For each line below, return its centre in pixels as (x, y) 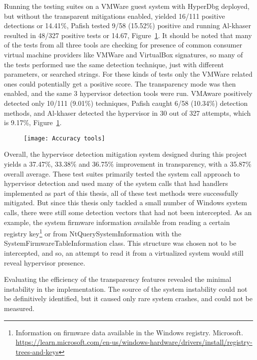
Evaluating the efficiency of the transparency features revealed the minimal (118, 279)
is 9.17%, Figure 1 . (33, 122)
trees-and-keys (37, 351)
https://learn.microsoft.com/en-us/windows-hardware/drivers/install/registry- (134, 342)
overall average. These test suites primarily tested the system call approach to (122, 173)
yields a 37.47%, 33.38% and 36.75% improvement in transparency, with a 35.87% (128, 163)
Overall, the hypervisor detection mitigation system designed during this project (126, 154)
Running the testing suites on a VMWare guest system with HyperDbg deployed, (127, 6)
